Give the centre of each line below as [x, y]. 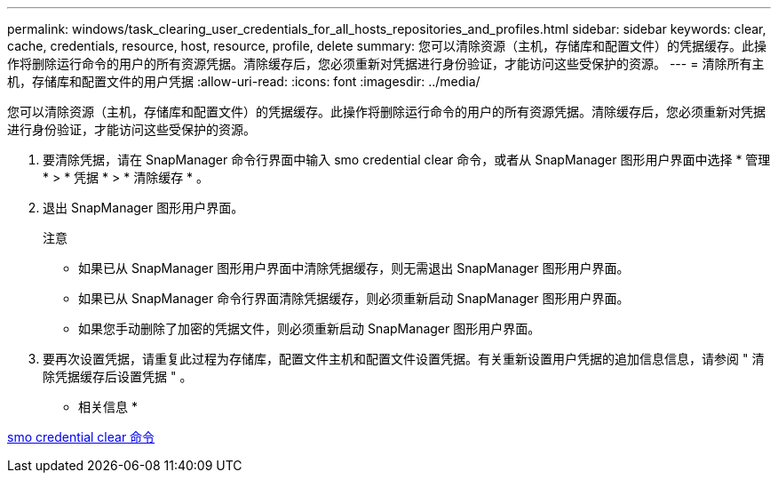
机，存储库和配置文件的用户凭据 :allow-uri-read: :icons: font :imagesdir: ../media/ [244, 81]
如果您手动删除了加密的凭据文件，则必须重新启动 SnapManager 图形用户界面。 [310, 328]
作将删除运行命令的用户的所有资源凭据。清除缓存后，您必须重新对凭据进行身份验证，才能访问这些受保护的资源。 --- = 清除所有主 [386, 64]
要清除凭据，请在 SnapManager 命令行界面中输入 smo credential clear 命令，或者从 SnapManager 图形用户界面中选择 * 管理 [407, 160]
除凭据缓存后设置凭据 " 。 [118, 376]
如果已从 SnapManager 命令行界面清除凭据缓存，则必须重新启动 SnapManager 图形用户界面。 [354, 298]
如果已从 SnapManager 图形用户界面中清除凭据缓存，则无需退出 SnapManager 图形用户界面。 [354, 268]
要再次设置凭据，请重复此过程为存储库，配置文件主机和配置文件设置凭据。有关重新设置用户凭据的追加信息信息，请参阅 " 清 [404, 359]
